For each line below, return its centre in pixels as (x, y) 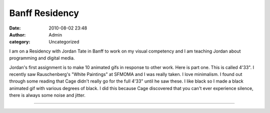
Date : (15, 28)
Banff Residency (44, 13)
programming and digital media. (42, 58)
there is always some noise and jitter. (47, 95)
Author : (17, 34)
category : (20, 42)
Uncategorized (64, 42)
